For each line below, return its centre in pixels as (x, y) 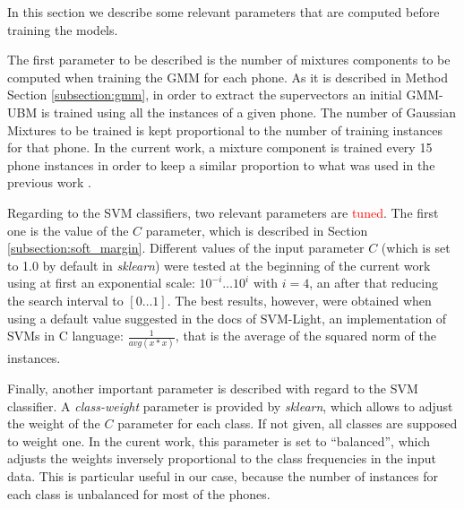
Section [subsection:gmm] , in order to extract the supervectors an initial (205, 95)
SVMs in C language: (65, 336)
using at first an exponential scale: (101, 283)
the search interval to (65, 300)
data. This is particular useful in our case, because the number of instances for (223, 475)
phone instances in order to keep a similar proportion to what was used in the (221, 164)
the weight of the (54, 423)
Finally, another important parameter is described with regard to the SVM (213, 388)
